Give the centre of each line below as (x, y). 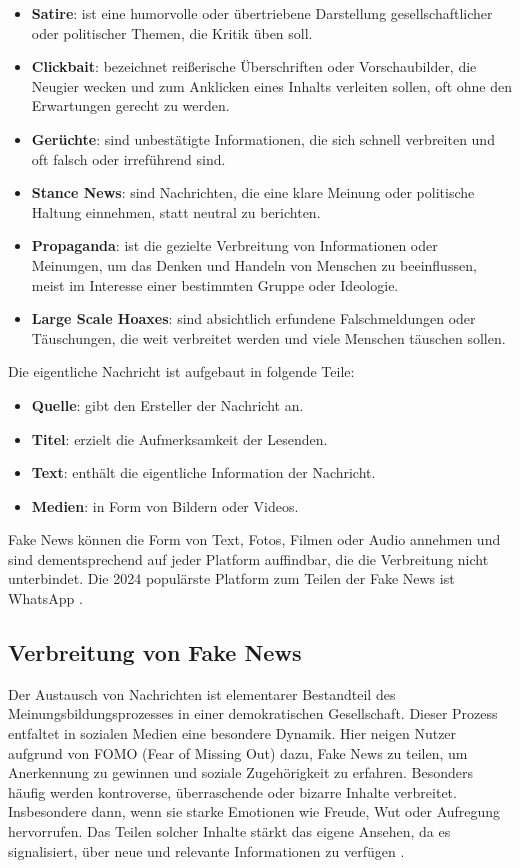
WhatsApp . (45, 598)
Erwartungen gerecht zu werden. (130, 105)
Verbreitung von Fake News (155, 652)
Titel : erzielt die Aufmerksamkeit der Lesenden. (179, 438)
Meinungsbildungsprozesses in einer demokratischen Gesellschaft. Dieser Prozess (253, 713)
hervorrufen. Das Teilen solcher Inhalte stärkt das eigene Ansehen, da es (229, 831)
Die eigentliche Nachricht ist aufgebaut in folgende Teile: (181, 371)
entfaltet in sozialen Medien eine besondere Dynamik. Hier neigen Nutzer (232, 733)
